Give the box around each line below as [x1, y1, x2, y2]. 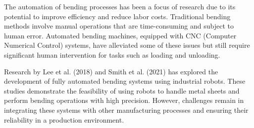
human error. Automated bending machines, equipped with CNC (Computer [4, 30, 237, 40]
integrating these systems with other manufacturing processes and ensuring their [4, 104, 249, 115]
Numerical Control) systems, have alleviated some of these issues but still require [4, 40, 250, 50]
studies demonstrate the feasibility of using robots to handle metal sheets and [4, 85, 240, 96]
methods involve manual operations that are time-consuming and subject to [4, 21, 234, 31]
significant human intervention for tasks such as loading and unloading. [4, 49, 220, 60]
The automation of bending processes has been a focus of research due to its [4, 1, 236, 11]
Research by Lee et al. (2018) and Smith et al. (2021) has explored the [4, 66, 218, 76]
